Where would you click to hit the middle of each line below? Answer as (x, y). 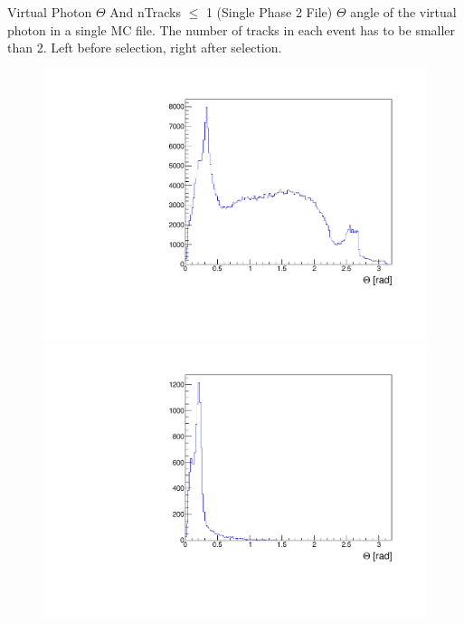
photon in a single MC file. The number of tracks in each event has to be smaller (232, 29)
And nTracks (145, 12)
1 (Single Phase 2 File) (269, 12)
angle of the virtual (403, 12)
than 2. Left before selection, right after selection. (145, 48)
